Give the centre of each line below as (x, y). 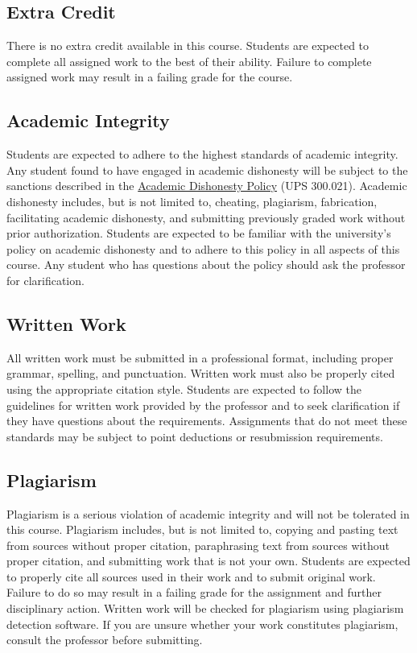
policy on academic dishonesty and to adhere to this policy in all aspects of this (203, 248)
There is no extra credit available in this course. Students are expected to (188, 45)
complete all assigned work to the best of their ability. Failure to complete (189, 61)
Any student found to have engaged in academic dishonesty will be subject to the (207, 169)
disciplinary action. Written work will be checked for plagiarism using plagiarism (205, 608)
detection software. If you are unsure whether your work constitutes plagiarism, (202, 624)
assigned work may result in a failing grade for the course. (150, 77)
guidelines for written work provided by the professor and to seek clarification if (203, 405)
